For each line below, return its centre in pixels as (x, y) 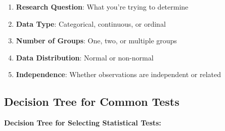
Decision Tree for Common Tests (92, 102)
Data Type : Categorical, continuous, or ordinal (91, 23)
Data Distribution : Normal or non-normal (85, 57)
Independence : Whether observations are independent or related (119, 74)
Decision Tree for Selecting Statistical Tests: (83, 123)
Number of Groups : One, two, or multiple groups (96, 41)
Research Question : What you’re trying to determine (102, 7)
